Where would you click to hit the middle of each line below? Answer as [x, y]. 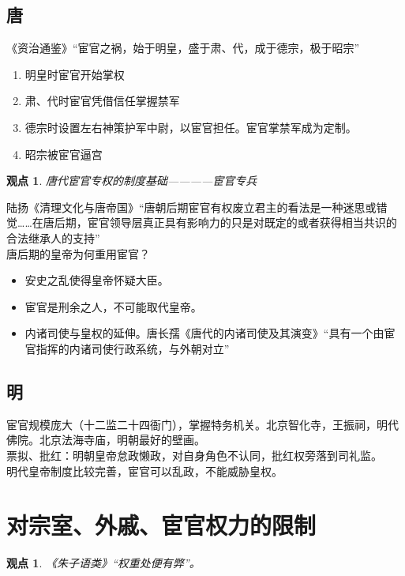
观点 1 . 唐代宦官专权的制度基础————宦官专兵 [132, 181]
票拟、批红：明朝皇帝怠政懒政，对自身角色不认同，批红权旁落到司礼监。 [194, 455]
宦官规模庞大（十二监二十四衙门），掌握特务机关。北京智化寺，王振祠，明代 [202, 424]
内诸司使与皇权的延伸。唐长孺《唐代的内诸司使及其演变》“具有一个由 [204, 333]
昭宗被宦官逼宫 [64, 154]
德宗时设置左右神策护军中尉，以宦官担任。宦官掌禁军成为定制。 [191, 127]
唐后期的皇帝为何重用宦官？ [78, 253]
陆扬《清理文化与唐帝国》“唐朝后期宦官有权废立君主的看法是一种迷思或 [191, 207]
